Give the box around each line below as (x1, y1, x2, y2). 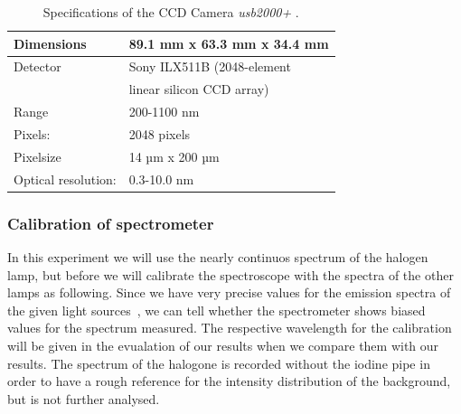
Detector (14, 57, 61, 76)
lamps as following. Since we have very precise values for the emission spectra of (7, 283, 451, 302)
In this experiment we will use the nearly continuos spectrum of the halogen (7, 247, 428, 266)
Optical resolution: (14, 169, 117, 188)
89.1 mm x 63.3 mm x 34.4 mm (128, 33, 329, 52)
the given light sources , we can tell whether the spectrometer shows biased (7, 300, 426, 319)
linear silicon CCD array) (128, 80, 269, 99)
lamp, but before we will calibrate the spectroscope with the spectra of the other (7, 265, 454, 284)
